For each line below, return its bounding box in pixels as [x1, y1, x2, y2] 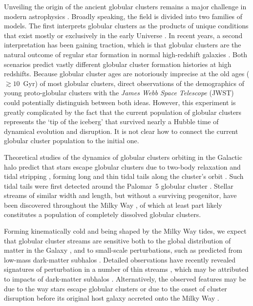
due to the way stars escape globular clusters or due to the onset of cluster [4, 283, 227, 293]
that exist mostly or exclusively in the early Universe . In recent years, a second [4, 30, 243, 40]
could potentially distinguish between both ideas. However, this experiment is [4, 97, 236, 107]
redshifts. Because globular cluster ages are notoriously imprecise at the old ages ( [4, 68, 250, 79]
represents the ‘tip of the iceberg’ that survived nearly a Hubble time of [4, 116, 219, 127]
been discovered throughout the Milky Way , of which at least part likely [4, 199, 222, 210]
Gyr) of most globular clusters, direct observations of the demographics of [23, 78, 244, 88]
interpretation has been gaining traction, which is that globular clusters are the [4, 40, 241, 50]
